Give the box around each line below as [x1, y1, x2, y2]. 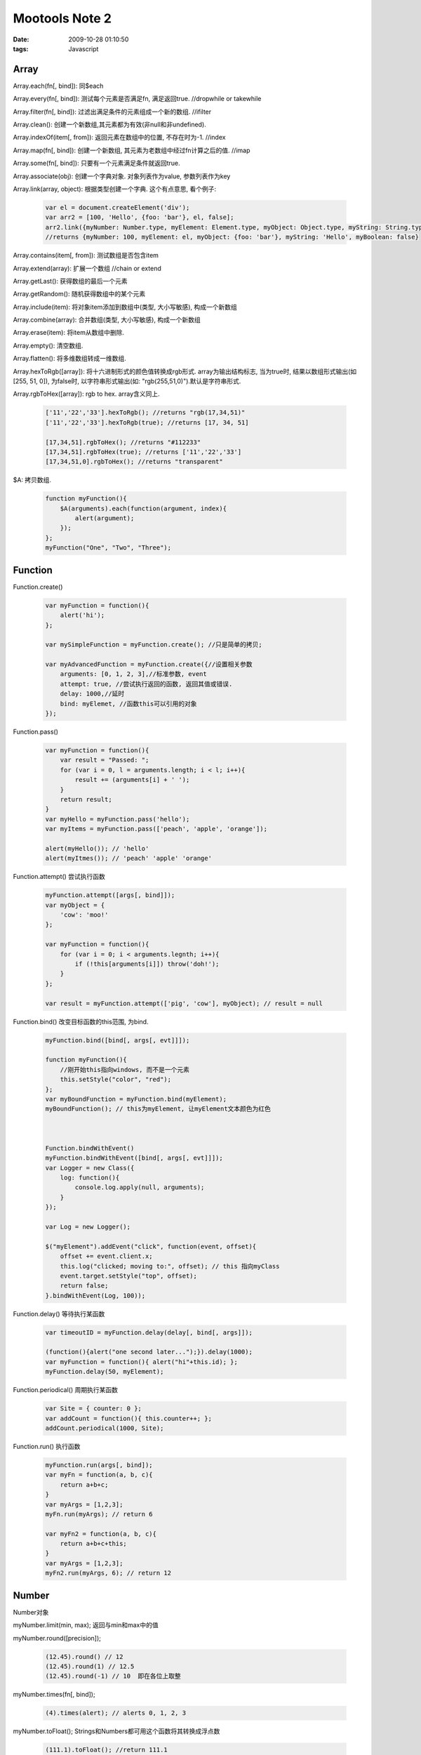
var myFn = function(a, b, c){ [45, 1471, 154, 1479]
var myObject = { [45, 901, 105, 909]
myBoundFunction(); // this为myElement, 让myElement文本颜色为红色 [45, 1105, 272, 1113]
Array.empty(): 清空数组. [13, 341, 83, 350]
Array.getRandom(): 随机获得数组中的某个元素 [13, 290, 146, 298]
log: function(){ [60, 1174, 120, 1182]
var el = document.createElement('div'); [45, 204, 190, 211]
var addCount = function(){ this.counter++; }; [45, 1415, 212, 1422]
